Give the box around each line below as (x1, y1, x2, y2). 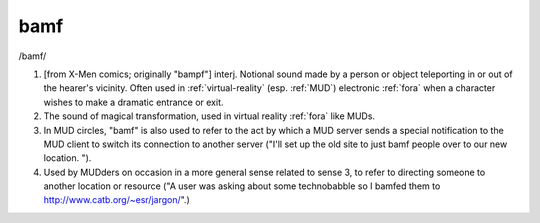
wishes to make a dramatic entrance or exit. (43, 96, 224, 108)
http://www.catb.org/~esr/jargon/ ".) (43, 194, 190, 206)
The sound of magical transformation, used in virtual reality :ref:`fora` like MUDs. (43, 110, 375, 122)
